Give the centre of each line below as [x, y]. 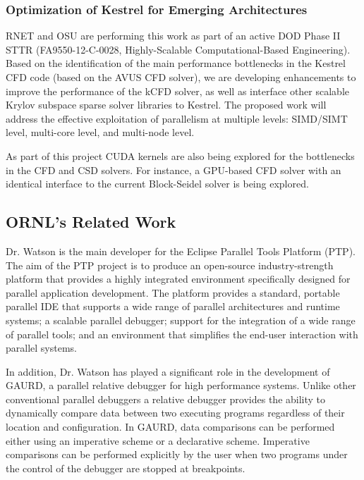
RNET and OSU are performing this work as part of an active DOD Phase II [173, 36]
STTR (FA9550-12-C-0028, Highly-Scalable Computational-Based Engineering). [178, 49]
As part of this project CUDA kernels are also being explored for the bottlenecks [180, 155]
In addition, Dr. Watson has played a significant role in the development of [168, 371]
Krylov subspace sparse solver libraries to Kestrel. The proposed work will [166, 105]
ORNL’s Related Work [91, 222]
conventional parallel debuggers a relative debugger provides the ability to [166, 399]
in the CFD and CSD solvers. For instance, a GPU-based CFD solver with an [174, 170]
